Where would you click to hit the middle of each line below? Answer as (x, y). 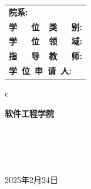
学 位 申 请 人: (40, 71)
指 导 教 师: (45, 56)
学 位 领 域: (45, 41)
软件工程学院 (29, 113)
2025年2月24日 (31, 179)
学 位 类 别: (45, 26)
